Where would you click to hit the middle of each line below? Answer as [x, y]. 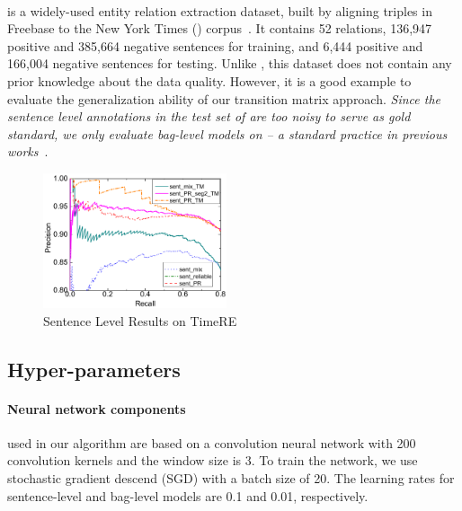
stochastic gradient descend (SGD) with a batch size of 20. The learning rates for [231, 477]
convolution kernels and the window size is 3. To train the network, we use [213, 460]
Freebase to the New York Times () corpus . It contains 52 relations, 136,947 [220, 28]
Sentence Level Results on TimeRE [140, 320]
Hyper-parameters [94, 369]
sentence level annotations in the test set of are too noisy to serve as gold [209, 116]
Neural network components [97, 408]
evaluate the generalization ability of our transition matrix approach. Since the [224, 98]
